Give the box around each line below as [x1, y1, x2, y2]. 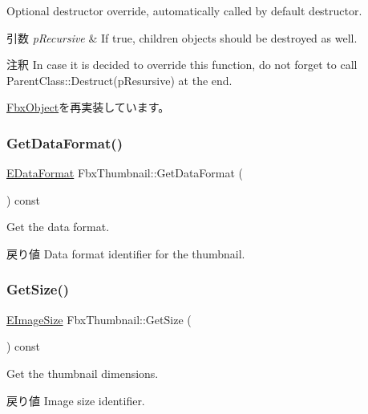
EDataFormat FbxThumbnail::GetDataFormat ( [6, 164, 244, 181]
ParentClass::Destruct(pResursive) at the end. [6, 71, 233, 88]
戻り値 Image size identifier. [6, 392, 145, 408]
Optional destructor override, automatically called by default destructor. [6, 2, 362, 18]
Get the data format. [6, 218, 110, 235]
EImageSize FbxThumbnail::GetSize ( [6, 310, 192, 327]
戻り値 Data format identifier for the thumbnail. [6, 245, 245, 262]
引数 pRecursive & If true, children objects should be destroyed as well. [6, 29, 358, 46]
